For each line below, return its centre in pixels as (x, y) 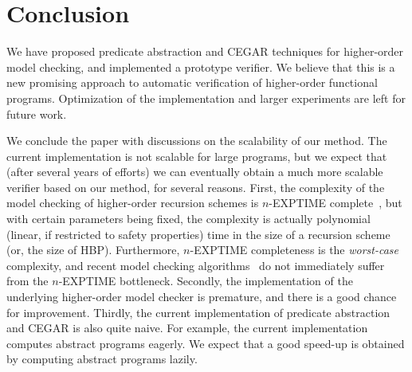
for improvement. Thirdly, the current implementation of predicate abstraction (198, 312)
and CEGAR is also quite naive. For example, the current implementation (187, 328)
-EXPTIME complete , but (335, 203)
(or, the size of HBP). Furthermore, (93, 250)
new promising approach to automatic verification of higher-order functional (192, 82)
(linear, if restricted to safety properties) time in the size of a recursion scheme (198, 234)
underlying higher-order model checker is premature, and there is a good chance (202, 297)
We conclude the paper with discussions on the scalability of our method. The (197, 141)
